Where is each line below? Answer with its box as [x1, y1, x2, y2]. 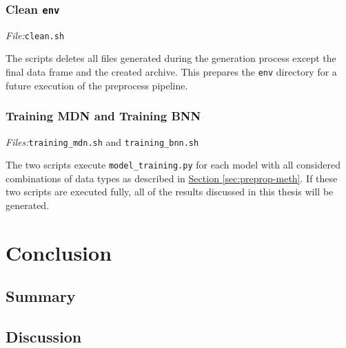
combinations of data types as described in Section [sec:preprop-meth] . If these [6, 171, 338, 185]
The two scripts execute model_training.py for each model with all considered [6, 157, 341, 172]
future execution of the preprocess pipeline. [6, 78, 188, 92]
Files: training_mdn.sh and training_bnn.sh [6, 134, 199, 149]
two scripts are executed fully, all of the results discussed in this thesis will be [6, 184, 334, 199]
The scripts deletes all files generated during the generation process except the [6, 51, 336, 65]
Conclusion [6, 238, 112, 266]
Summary [6, 285, 76, 307]
